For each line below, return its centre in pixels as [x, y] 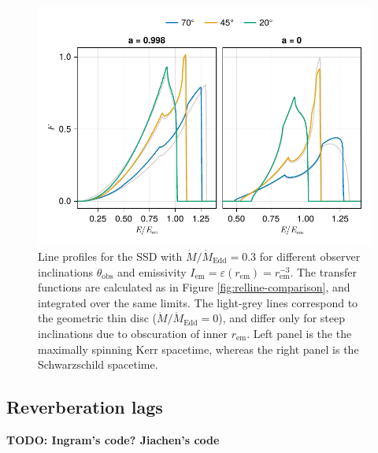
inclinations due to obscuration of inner [133, 333]
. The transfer [323, 271]
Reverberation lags [85, 407]
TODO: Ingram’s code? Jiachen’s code [113, 439]
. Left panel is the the [299, 333]
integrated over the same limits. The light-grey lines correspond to [198, 302]
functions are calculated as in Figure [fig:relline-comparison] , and [194, 287]
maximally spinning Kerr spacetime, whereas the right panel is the [198, 349]
